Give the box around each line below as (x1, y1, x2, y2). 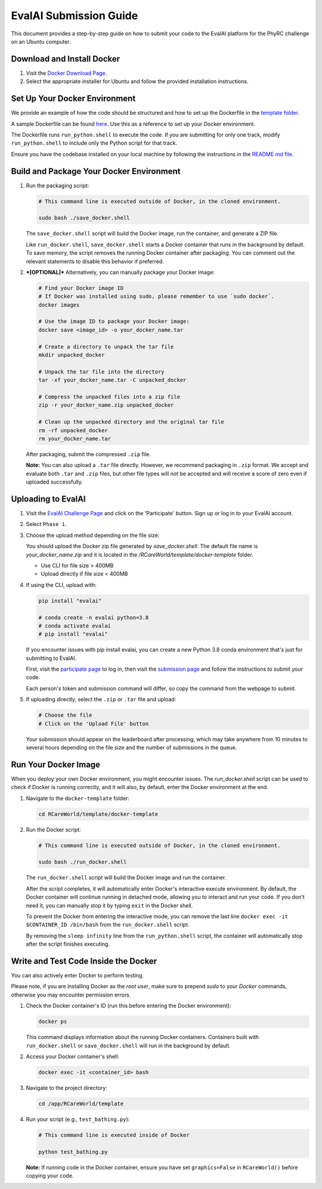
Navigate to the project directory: (26, 1084, 107, 1091)
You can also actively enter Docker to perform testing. (11, 972, 144, 979)
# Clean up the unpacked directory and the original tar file (38, 418, 224, 426)
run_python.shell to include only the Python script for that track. (11, 139, 178, 146)
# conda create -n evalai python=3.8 (38, 614, 149, 621)
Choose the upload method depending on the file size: (26, 531, 160, 539)
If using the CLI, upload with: (26, 581, 97, 588)
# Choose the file (38, 712, 92, 719)
